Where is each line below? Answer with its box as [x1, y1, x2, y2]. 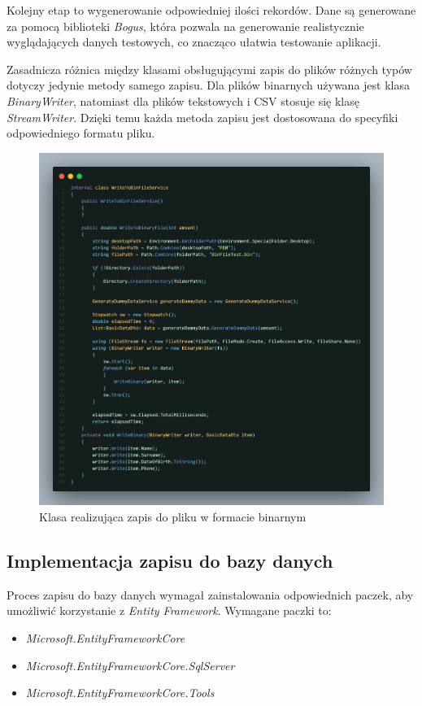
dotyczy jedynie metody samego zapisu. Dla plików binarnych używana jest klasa [7, 76, 410, 94]
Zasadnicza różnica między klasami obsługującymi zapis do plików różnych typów [7, 60, 412, 77]
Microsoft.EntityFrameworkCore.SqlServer [25, 656, 235, 673]
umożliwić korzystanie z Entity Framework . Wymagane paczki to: [7, 602, 332, 619]
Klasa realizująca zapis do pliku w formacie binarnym [39, 508, 307, 525]
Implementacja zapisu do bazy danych [7, 548, 333, 573]
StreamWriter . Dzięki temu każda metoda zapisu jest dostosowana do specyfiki [7, 108, 398, 125]
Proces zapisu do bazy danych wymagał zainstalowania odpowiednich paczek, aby [7, 586, 414, 603]
